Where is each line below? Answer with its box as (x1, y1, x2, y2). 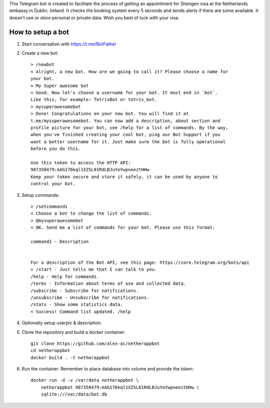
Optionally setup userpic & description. (21, 320, 102, 326)
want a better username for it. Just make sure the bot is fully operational (30, 139, 226, 145)
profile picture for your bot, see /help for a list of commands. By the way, (30, 125, 228, 130)
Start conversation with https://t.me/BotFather (21, 41, 117, 47)
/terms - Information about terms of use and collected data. (30, 281, 186, 286)
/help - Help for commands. (30, 273, 99, 279)
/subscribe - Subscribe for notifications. (30, 288, 139, 293)
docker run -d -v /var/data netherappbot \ (30, 377, 139, 383)
